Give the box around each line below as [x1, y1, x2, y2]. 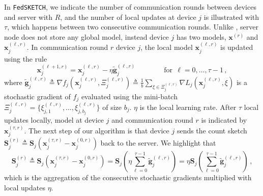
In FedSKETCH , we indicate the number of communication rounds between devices [4, 2, 256, 12]
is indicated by [201, 115, 247, 125]
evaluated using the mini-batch [81, 91, 178, 101]
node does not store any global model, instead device [4, 31, 169, 42]
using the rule [4, 53, 47, 64]
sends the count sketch [177, 125, 247, 135]
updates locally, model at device [4, 115, 104, 125]
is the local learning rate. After [139, 101, 237, 112]
